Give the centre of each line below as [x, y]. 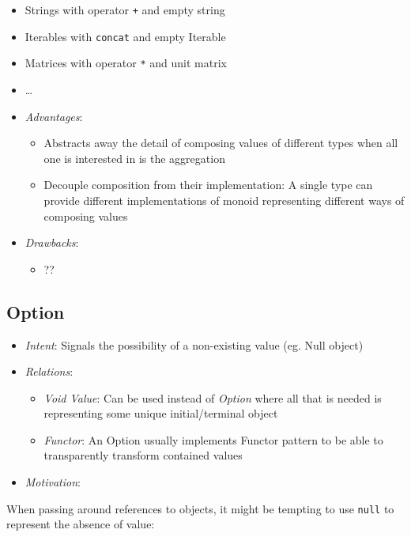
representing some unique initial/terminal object [161, 413]
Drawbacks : [52, 242]
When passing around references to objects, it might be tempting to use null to [200, 508]
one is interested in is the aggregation [134, 158]
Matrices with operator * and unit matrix [126, 63]
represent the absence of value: [81, 524]
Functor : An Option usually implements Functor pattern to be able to [213, 439]
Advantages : [54, 116]
